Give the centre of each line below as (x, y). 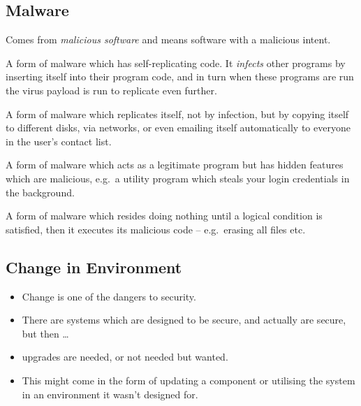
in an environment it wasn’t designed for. (110, 394)
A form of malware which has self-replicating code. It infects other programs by (176, 63)
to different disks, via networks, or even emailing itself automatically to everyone (178, 128)
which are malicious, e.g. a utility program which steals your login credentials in (178, 178)
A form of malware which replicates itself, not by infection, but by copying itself (177, 114)
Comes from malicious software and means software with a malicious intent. (168, 39)
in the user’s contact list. (59, 141)
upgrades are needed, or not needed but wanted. (125, 357)
